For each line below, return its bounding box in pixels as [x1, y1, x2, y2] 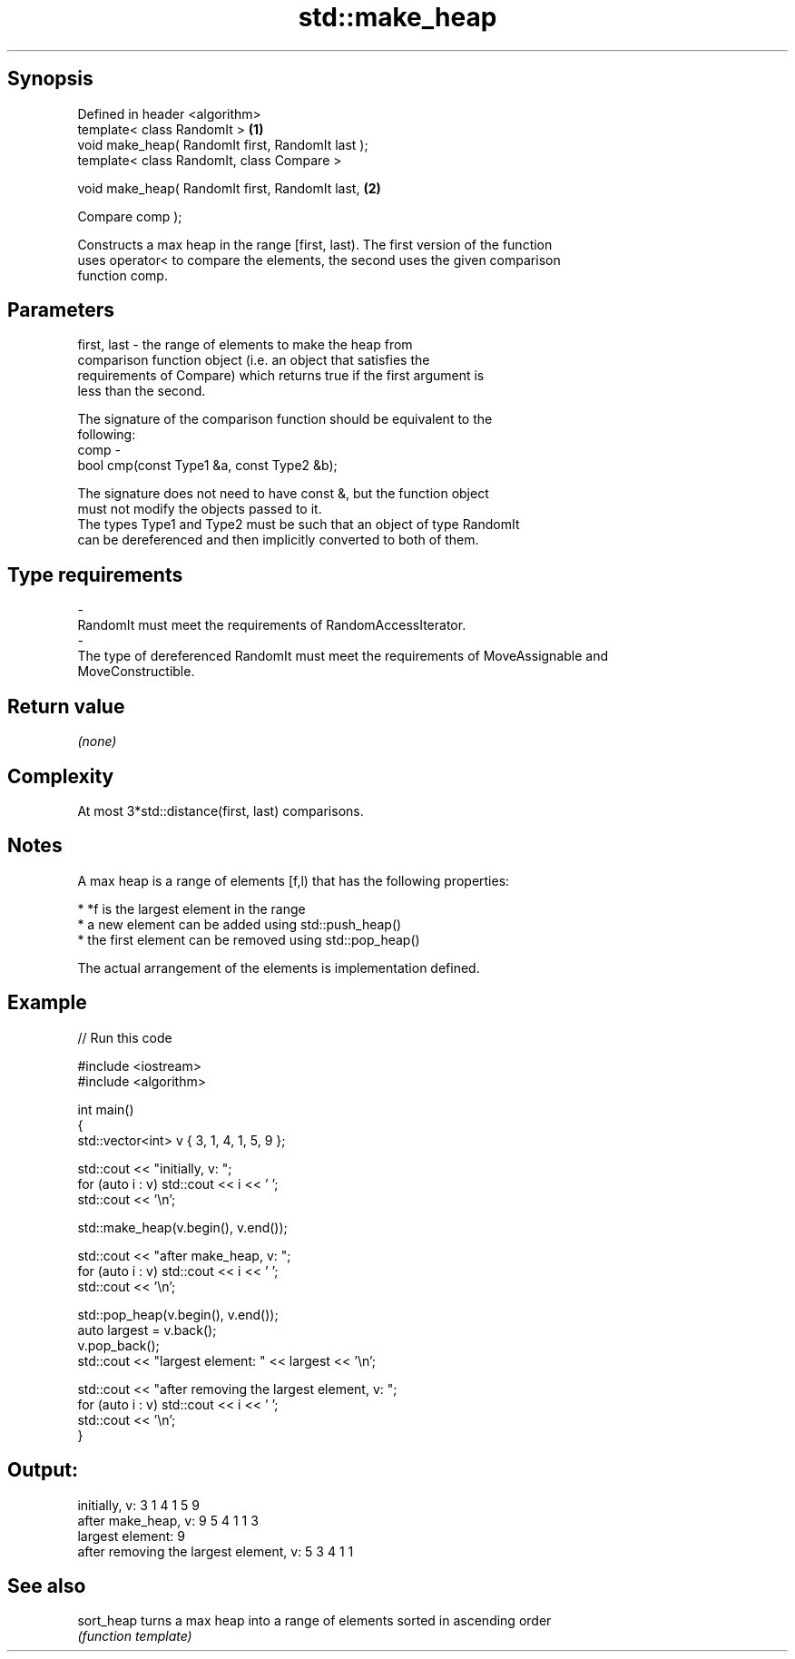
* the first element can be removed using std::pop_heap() [77, 931, 420, 947]
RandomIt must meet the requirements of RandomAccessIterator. [77, 617, 466, 633]
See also [7, 1574, 86, 1597]
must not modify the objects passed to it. [77, 501, 322, 517]
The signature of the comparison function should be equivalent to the [77, 411, 493, 427]
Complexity [7, 764, 114, 788]
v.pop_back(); [77, 1337, 160, 1353]
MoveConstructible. [77, 663, 195, 680]
